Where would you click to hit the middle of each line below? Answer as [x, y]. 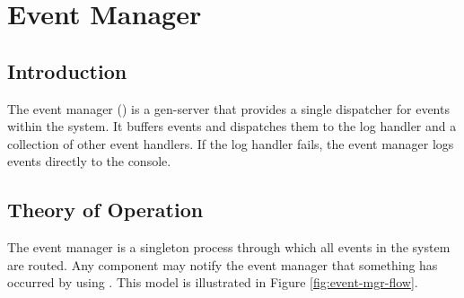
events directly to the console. [89, 161]
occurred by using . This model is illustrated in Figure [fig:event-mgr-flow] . [213, 282]
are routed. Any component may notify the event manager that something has [223, 264]
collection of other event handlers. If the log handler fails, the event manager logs [231, 143]
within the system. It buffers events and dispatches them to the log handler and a [232, 126]
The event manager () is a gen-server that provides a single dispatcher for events [228, 108]
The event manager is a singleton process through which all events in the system [229, 247]
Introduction [67, 70]
